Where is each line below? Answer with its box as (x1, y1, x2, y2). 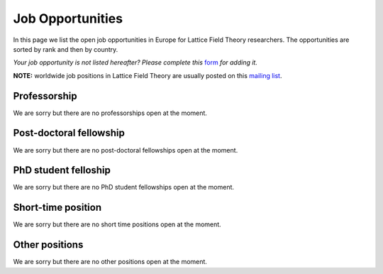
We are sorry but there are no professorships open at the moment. (13, 109, 207, 117)
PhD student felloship (13, 164, 111, 177)
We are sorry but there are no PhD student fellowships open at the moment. (13, 183, 234, 192)
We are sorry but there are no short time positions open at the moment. (13, 220, 221, 229)
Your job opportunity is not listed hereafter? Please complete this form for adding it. (13, 58, 258, 67)
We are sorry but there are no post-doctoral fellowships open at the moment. (13, 146, 238, 154)
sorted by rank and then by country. (13, 45, 118, 53)
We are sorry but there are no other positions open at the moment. (13, 258, 207, 266)
